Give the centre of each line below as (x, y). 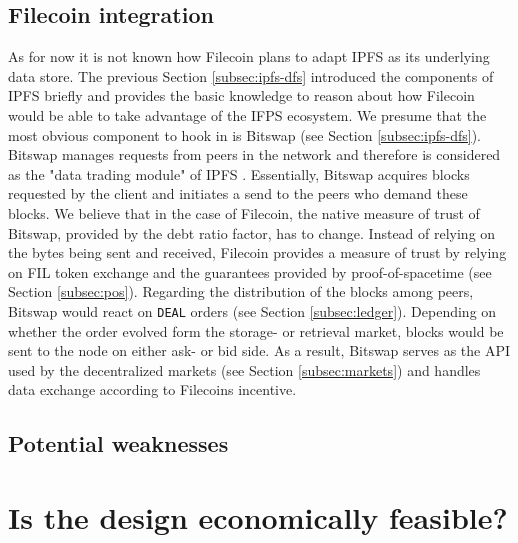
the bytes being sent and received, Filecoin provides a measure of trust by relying (257, 252)
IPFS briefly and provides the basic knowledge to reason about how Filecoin (241, 95)
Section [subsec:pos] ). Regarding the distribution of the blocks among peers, (241, 291)
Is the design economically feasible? (258, 516)
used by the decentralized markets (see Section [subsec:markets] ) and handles (244, 369)
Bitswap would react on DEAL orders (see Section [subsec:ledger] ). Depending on (252, 310)
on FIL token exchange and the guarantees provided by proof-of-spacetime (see (250, 271)
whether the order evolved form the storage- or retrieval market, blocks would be (256, 330)
